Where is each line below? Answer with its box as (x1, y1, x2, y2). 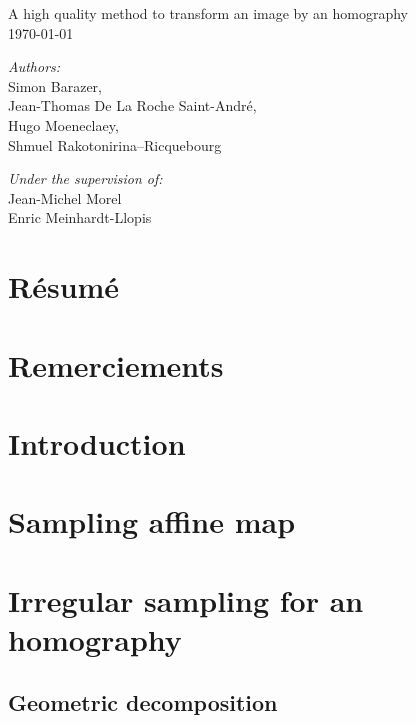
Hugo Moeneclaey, (8, 114, 119, 135)
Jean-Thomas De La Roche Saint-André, (8, 95, 257, 116)
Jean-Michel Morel (8, 187, 122, 208)
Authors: (8, 56, 61, 77)
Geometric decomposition (8, 687, 278, 718)
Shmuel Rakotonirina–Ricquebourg (8, 134, 222, 155)
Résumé (8, 266, 120, 307)
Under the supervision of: (8, 168, 163, 189)
